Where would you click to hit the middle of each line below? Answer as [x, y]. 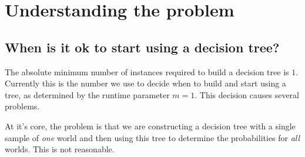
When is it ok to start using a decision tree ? [142, 47]
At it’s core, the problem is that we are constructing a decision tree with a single [150, 126]
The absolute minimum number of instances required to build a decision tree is [147, 71]
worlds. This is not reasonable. [60, 149]
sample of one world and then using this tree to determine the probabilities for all [152, 137]
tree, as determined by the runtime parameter [87, 94]
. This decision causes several [247, 94]
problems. [22, 106]
